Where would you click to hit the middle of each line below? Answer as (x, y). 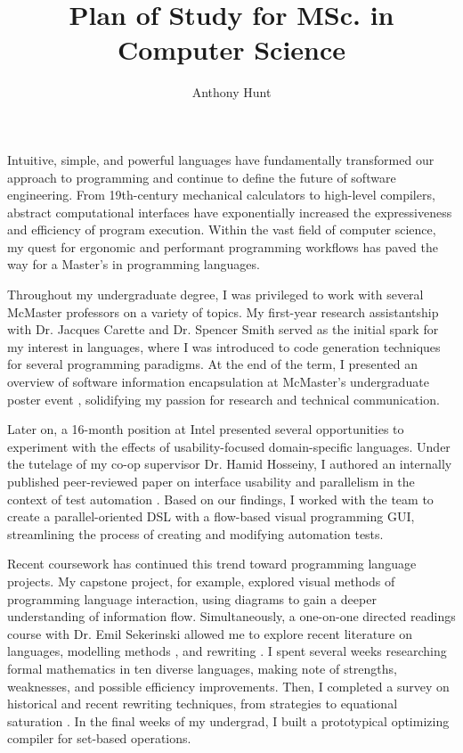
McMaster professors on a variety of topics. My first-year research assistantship (223, 311)
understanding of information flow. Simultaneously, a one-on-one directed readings (231, 616)
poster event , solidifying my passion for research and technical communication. (223, 399)
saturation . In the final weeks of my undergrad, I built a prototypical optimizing (228, 720)
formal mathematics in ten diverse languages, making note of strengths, (202, 668)
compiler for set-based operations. (99, 738)
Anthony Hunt (231, 92)
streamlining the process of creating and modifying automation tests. (195, 533)
